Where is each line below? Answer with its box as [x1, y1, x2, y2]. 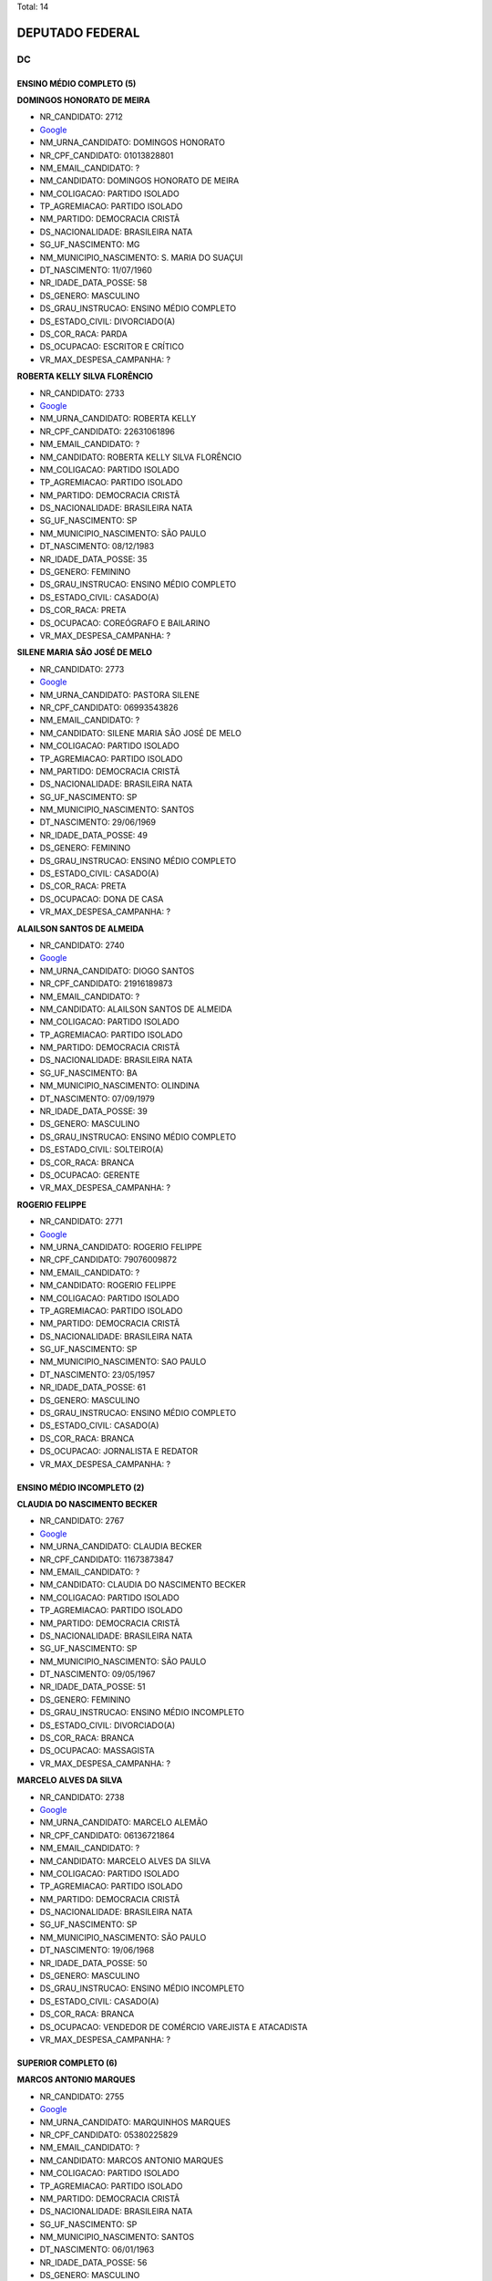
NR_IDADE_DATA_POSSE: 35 [39, 553, 148, 565]
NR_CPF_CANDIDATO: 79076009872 [39, 1255, 178, 1265]
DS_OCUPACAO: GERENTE [39, 1170, 140, 1181]
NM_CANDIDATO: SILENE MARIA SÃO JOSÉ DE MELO [39, 727, 241, 738]
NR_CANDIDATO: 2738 [39, 1791, 125, 1802]
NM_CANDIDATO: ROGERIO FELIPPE [39, 1280, 177, 1291]
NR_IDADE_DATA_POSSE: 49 [39, 829, 149, 840]
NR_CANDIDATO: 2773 [39, 663, 125, 674]
